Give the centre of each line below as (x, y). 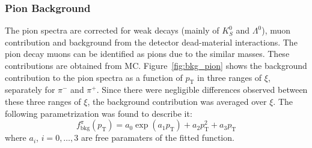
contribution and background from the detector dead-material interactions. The (151, 42)
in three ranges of (230, 77)
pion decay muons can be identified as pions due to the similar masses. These (147, 54)
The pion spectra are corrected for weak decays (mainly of (112, 30)
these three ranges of (43, 101)
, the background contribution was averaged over (177, 101)
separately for (30, 90)
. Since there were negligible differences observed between (202, 90)
